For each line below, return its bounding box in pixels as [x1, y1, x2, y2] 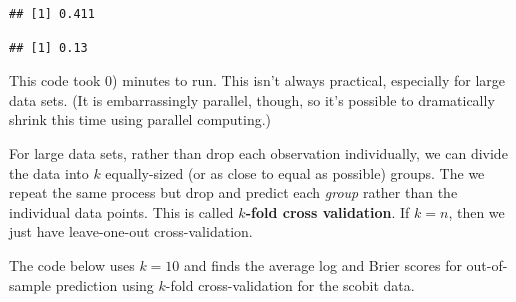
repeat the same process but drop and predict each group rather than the [9, 182, 458, 203]
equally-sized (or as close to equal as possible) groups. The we [105, 162, 485, 183]
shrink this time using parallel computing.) [9, 109, 272, 130]
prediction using [55, 274, 154, 295]
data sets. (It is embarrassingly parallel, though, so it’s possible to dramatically [9, 89, 495, 110]
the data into [9, 162, 89, 183]
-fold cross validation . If [245, 201, 410, 222]
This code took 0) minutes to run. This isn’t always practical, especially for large [9, 70, 506, 91]
